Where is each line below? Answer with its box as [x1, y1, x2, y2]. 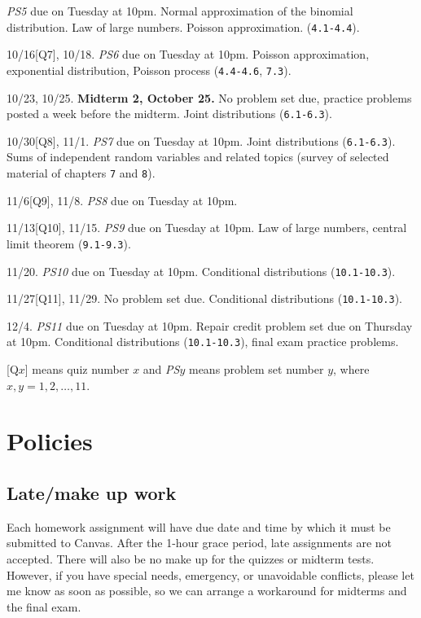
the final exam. [7, 598, 81, 615]
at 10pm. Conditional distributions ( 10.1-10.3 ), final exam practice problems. [7, 333, 399, 350]
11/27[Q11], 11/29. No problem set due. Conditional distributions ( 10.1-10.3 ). [7, 290, 402, 307]
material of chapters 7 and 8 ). [7, 164, 156, 181]
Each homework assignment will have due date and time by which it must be [7, 518, 391, 535]
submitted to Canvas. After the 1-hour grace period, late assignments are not [7, 534, 392, 551]
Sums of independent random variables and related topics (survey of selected [7, 148, 389, 165]
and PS [143, 361, 180, 378]
